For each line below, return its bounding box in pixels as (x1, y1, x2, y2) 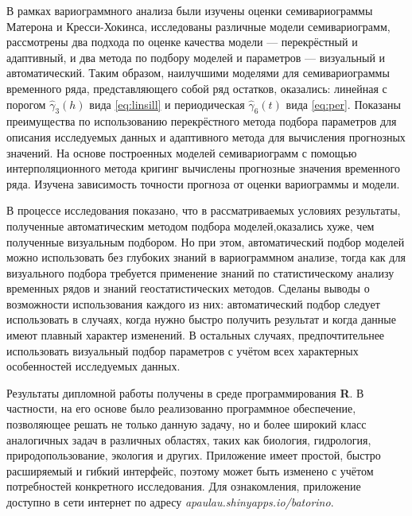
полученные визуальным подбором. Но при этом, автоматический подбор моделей (6, 233, 405, 250)
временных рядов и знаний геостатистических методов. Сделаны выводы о (6, 280, 370, 297)
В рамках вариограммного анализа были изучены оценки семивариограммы (6, 2, 373, 18)
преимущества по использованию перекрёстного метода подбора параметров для (6, 113, 397, 130)
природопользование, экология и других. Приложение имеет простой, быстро (6, 447, 381, 464)
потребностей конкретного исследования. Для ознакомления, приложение (6, 478, 361, 495)
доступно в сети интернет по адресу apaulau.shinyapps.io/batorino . (6, 494, 334, 510)
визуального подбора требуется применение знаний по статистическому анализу (6, 264, 395, 281)
